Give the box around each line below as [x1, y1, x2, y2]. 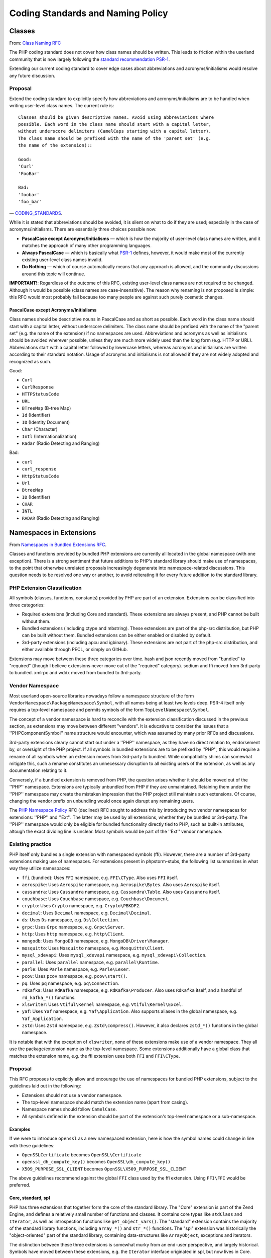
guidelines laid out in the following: [9, 1083, 81, 1089]
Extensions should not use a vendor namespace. [22, 1092, 122, 1098]
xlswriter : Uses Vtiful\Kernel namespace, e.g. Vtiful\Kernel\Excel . [22, 1001, 183, 1007]
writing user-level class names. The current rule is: [9, 103, 114, 109]
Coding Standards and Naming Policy [9, 8, 168, 19]
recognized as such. [9, 358, 52, 364]
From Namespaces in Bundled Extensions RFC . [9, 541, 107, 547]
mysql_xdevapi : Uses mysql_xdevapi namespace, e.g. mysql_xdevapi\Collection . [22, 952, 207, 958]
